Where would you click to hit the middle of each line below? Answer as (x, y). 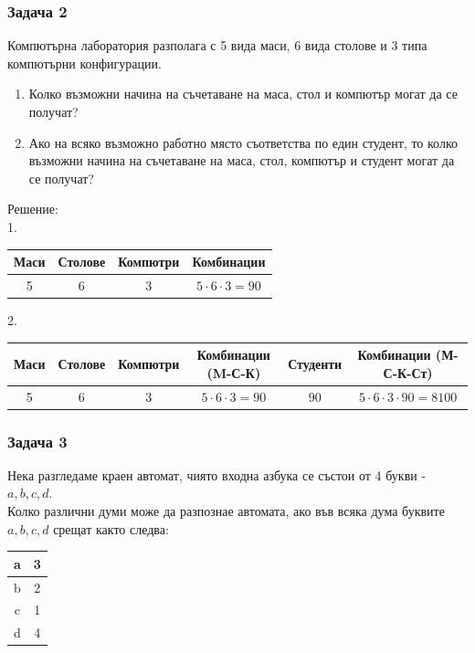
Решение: (33, 209)
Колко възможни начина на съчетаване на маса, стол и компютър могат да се (243, 94)
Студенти (315, 363)
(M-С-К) (234, 372)
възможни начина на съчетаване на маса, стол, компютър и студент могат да (242, 160)
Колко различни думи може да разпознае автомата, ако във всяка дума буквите (226, 511)
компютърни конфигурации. (84, 63)
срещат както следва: (111, 528)
